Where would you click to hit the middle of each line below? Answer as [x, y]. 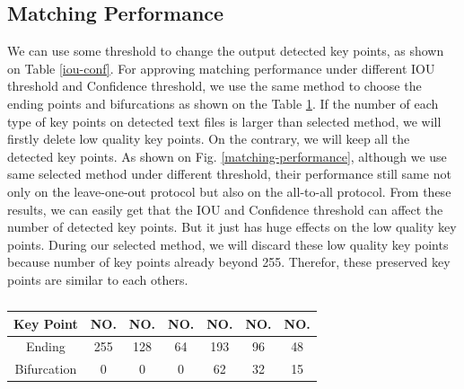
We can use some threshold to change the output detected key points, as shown [226, 51]
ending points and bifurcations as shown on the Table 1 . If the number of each [223, 103]
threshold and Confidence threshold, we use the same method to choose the [214, 86]
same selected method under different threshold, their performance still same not [229, 174]
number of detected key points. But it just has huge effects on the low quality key [232, 227]
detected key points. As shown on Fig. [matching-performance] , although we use [227, 156]
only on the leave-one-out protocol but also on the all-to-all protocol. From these [229, 191]
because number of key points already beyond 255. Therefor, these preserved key [229, 262]
